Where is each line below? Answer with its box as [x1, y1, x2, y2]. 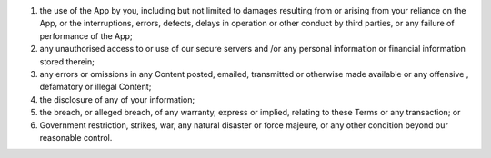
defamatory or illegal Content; [39, 82, 152, 93]
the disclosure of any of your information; [39, 94, 195, 104]
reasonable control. [39, 132, 113, 143]
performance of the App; [39, 30, 133, 41]
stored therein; [39, 55, 95, 67]
